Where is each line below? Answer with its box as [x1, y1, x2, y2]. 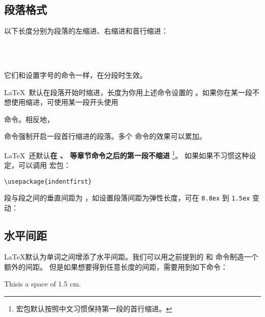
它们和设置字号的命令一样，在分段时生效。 [4, 69, 147, 80]
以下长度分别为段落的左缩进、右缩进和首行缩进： [4, 25, 168, 36]
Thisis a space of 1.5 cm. [4, 278, 81, 289]
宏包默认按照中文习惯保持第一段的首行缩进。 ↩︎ [16, 303, 172, 313]
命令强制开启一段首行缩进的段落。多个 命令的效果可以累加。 [4, 131, 206, 141]
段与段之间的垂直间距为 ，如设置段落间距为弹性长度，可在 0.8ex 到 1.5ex [4, 192, 250, 203]
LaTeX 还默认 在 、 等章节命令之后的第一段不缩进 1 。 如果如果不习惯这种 [4, 148, 249, 160]
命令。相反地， [4, 113, 54, 124]
